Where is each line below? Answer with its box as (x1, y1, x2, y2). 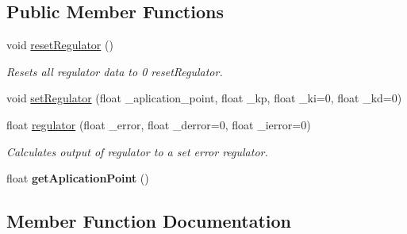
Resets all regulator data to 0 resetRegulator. (6, 63, 223, 79)
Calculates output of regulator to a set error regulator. (6, 143, 268, 159)
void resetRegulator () (6, 36, 113, 53)
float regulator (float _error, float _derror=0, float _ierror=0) (6, 116, 311, 132)
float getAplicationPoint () (6, 170, 149, 186)
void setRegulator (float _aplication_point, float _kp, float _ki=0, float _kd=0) (6, 90, 402, 106)
